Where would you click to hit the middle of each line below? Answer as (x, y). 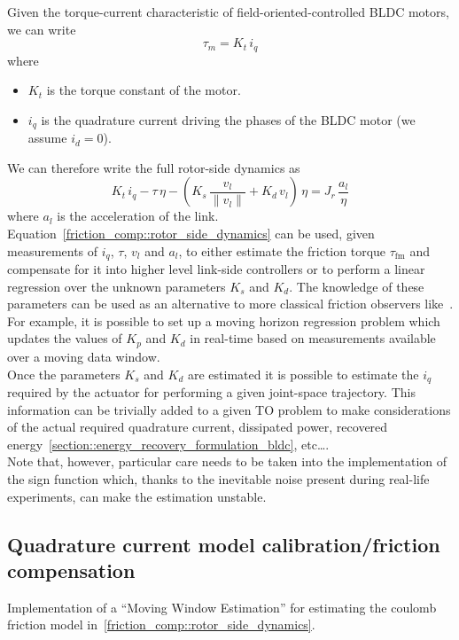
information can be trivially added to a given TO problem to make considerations (229, 409)
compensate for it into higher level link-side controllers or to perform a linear (216, 269)
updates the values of (65, 338)
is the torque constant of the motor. (144, 90)
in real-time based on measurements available (313, 338)
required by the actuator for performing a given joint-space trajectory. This (211, 391)
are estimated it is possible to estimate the (303, 374)
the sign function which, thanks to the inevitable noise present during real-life (218, 478)
